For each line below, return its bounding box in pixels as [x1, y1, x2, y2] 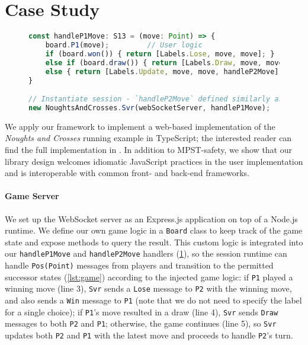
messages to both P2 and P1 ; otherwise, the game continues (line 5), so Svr [5, 317, 277, 330]
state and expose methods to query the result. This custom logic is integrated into [5, 235, 303, 248]
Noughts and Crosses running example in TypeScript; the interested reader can [5, 132, 292, 144]
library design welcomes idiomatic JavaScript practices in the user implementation [5, 155, 303, 167]
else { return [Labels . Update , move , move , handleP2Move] [45, 67, 279, 76]
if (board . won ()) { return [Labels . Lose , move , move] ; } [45, 49, 275, 58]
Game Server [5, 190, 59, 202]
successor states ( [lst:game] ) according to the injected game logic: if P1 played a [5, 270, 293, 283]
